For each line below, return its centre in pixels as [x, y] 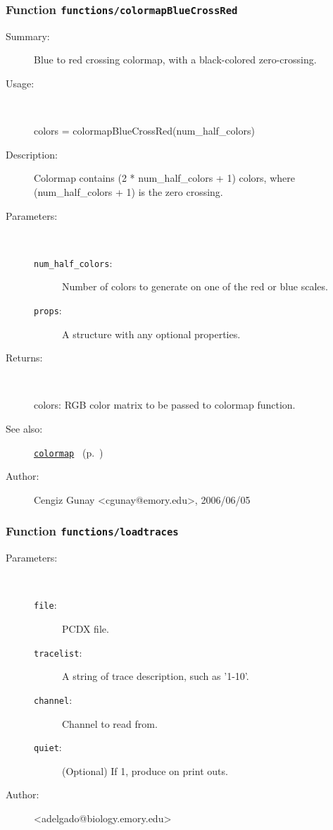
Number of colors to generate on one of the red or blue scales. [195, 286]
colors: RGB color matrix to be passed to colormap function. [165, 405]
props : [48, 310]
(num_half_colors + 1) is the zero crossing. [128, 191]
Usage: [20, 83]
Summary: [28, 36]
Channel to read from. [110, 723]
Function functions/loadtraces [92, 531]
